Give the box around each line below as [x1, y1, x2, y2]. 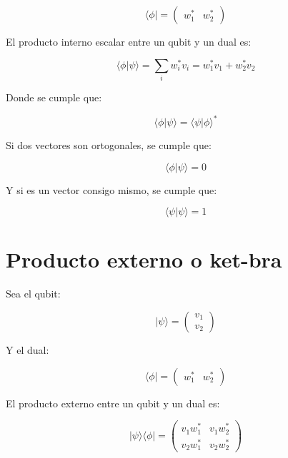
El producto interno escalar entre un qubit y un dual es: [6, 34, 252, 49]
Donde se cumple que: [6, 90, 102, 104]
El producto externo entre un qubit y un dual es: [6, 395, 220, 410]
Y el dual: [6, 342, 49, 357]
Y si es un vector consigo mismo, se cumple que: [6, 182, 217, 197]
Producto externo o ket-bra [6, 245, 282, 274]
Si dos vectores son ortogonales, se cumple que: [6, 138, 212, 153]
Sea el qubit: [6, 286, 61, 301]
